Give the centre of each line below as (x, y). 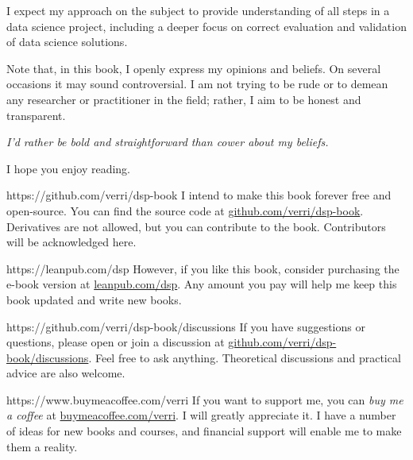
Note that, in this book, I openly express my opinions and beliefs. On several (194, 68)
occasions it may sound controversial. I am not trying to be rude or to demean (197, 84)
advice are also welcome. (66, 373)
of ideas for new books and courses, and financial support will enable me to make (204, 431)
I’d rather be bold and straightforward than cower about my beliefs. (168, 142)
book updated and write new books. (94, 299)
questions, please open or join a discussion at (116, 342)
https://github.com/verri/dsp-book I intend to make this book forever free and (199, 195)
